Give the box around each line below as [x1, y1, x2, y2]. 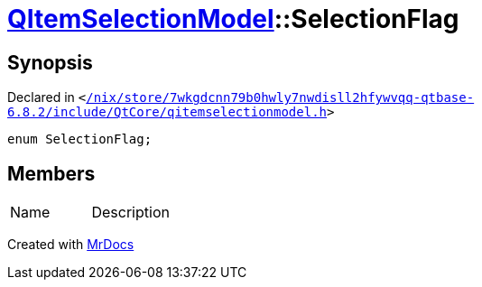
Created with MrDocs [7, 236, 134, 253]
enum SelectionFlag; [7, 132, 153, 147]
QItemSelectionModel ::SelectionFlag [7, 4, 459, 34]
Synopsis [7, 51, 93, 74]
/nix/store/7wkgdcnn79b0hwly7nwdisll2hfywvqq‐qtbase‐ [86, 90, 475, 106]
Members [7, 162, 96, 185]
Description [91, 203, 170, 222]
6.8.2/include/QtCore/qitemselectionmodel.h [7, 105, 328, 120]
